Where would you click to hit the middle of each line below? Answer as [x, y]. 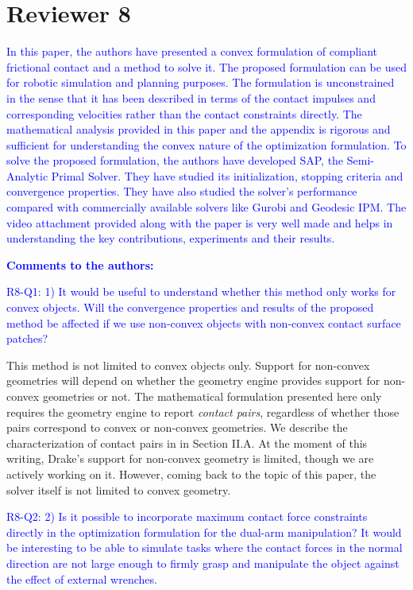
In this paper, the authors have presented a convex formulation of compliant [192, 51]
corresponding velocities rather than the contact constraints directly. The [184, 113]
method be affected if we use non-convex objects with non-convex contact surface [204, 322]
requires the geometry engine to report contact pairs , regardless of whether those [203, 411]
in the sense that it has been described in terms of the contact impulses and [191, 97]
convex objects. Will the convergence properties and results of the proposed [190, 307]
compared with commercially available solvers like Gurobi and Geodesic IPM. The [206, 207]
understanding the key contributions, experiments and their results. [171, 238]
